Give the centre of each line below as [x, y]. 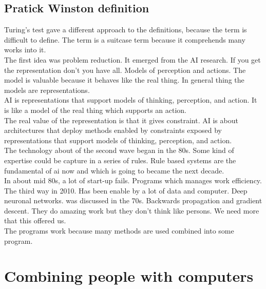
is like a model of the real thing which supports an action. [95, 110]
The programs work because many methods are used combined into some [119, 231]
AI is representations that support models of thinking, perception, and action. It [131, 100]
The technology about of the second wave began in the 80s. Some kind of [119, 150]
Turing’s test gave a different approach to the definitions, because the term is [126, 30]
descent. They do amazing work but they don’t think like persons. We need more [132, 210]
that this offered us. [35, 220]
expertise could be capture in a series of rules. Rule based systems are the [120, 160]
